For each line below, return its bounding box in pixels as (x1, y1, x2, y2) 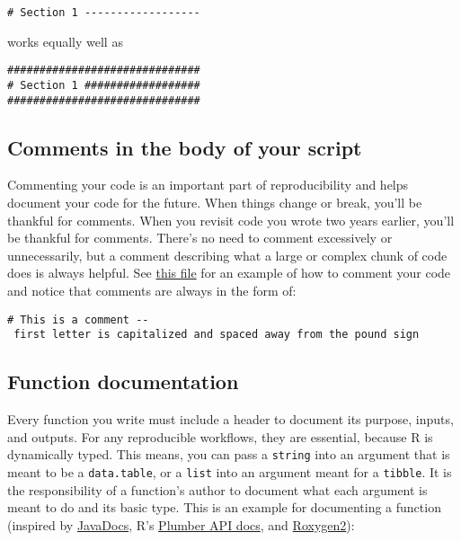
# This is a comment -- (7, 313, 149, 326)
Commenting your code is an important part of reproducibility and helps (7, 175, 409, 194)
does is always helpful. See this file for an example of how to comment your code (7, 263, 451, 282)
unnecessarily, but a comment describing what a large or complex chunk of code (7, 245, 448, 264)
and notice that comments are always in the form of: (7, 280, 297, 299)
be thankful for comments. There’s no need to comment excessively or (7, 228, 393, 247)
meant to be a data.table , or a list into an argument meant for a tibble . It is (7, 462, 452, 481)
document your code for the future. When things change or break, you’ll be (7, 193, 422, 212)
